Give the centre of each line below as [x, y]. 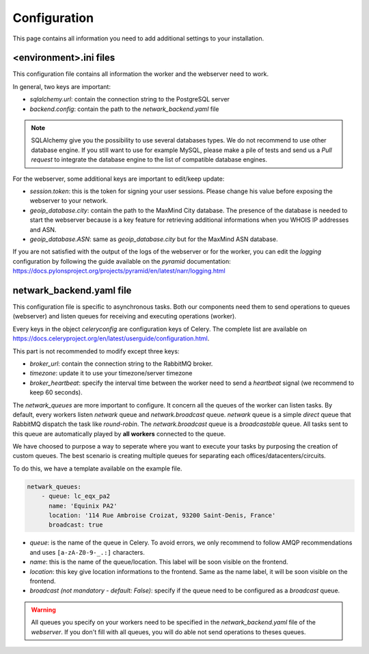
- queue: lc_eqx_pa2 [76, 496]
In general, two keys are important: [61, 86]
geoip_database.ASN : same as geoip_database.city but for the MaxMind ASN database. [154, 239]
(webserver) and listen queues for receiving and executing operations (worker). [125, 316]
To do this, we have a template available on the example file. [97, 468]
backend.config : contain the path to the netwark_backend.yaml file [124, 109]
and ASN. [43, 229]
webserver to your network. [69, 201]
